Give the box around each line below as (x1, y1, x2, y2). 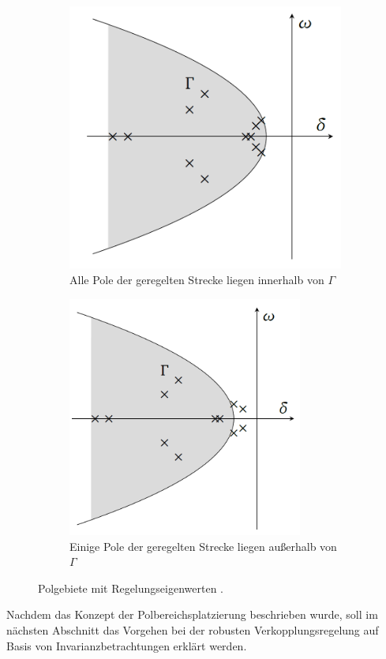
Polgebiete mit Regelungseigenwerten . (38, 579, 223, 596)
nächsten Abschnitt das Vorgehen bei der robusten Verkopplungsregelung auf (6, 621, 379, 638)
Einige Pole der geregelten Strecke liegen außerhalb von (69, 537, 337, 554)
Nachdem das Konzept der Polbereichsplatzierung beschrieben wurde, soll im (6, 606, 378, 623)
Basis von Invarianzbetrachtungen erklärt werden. (6, 637, 247, 653)
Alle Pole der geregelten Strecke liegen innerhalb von (69, 271, 324, 288)
